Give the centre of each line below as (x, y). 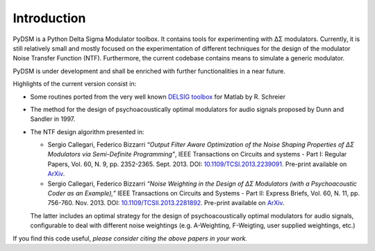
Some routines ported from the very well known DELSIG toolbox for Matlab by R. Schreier (158, 97)
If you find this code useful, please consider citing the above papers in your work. (130, 238)
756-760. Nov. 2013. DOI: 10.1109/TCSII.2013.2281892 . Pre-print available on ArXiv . (166, 203)
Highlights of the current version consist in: (75, 84)
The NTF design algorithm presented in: (87, 131)
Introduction (49, 18)
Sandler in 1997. (53, 119)
